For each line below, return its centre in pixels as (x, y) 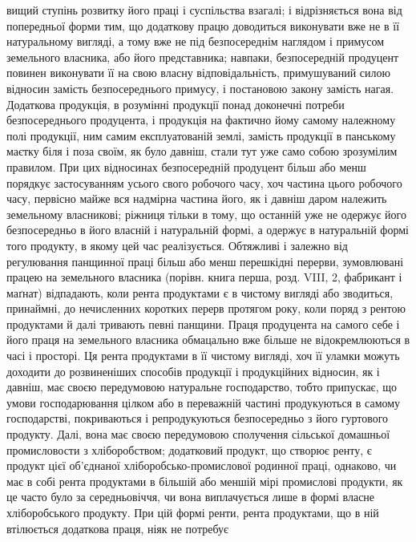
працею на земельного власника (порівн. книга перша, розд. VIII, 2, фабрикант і (204, 277)
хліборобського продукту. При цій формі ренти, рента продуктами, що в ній (193, 512)
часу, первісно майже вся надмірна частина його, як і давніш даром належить (197, 198)
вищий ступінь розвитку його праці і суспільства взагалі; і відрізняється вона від (204, 10)
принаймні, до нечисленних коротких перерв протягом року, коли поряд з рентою (206, 308)
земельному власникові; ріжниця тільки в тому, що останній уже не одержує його (206, 214)
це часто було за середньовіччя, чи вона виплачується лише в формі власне (191, 497)
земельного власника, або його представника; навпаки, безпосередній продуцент (203, 57)
